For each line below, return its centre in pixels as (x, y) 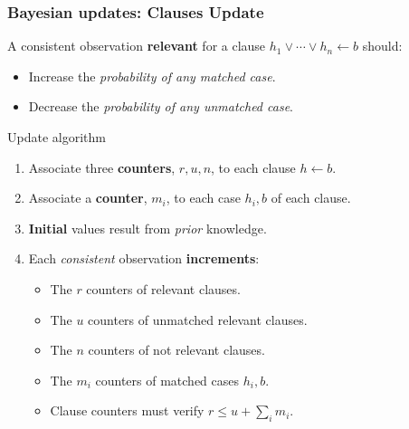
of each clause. (311, 198)
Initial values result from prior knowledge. (147, 228)
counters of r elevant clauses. (163, 288)
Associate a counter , (88, 198)
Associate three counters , (102, 167)
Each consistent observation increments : (144, 258)
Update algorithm (57, 137)
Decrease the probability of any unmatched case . (161, 106)
